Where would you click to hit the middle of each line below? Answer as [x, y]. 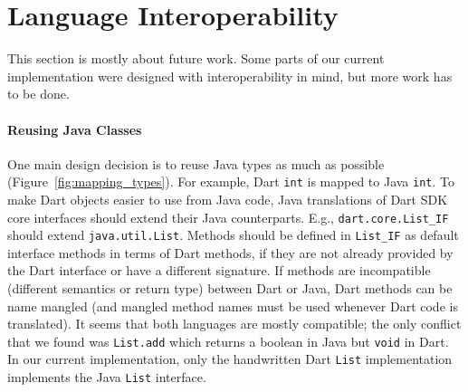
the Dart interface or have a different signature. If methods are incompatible [219, 270]
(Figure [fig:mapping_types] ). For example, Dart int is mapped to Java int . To [231, 182]
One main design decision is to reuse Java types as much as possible [196, 163]
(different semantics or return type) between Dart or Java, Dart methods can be [230, 288]
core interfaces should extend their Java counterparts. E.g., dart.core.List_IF [228, 217]
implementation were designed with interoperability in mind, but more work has [230, 76]
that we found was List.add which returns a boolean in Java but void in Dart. [228, 341]
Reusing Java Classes [75, 129]
